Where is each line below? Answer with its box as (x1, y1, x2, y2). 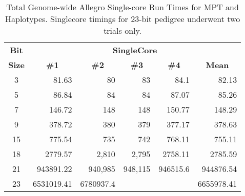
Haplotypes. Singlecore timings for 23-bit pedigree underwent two (5, 13, 240, 25)
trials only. (104, 25, 142, 36)
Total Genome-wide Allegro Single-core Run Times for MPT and (6, 1, 239, 13)
